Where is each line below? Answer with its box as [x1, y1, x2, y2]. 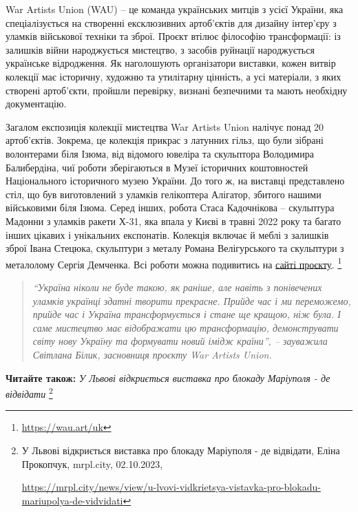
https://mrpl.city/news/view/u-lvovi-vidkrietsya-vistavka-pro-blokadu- [21, 480, 321, 494]
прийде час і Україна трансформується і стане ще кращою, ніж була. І [32, 307, 341, 321]
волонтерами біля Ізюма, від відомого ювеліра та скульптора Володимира [6, 146, 314, 160]
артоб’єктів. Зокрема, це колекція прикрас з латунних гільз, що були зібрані [6, 133, 324, 147]
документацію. [6, 96, 67, 111]
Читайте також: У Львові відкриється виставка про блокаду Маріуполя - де [6, 370, 330, 385]
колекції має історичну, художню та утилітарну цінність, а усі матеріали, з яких [6, 69, 341, 83]
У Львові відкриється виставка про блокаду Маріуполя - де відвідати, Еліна [21, 442, 340, 457]
